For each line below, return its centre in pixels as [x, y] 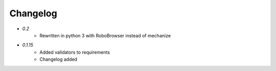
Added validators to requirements [75, 52]
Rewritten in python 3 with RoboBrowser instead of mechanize [105, 35]
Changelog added [59, 59]
